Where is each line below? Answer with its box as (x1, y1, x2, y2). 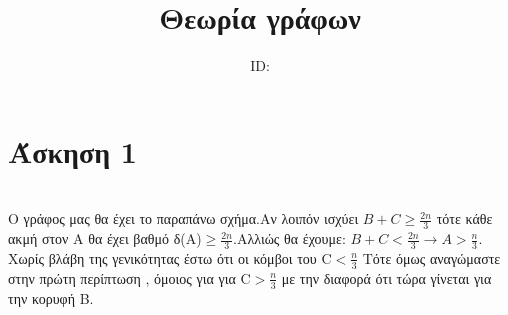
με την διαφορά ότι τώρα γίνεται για (281, 267, 492, 288)
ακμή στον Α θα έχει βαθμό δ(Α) (8, 228, 202, 249)
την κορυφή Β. (8, 287, 94, 308)
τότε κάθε (436, 208, 493, 229)
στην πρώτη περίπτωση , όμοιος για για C (8, 267, 251, 288)
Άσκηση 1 (8, 130, 137, 171)
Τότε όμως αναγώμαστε (362, 247, 501, 268)
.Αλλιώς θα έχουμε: (233, 228, 346, 249)
